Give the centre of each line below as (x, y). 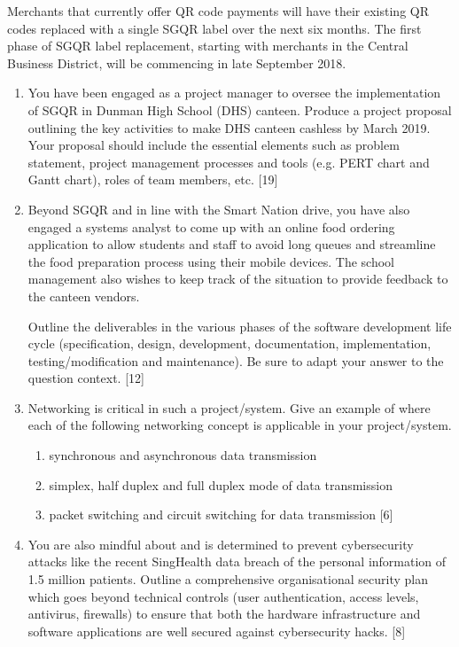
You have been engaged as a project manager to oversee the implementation (234, 93)
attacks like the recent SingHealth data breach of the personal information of (237, 561)
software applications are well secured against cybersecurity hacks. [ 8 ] (217, 631)
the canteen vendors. (84, 296)
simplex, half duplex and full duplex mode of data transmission (221, 484)
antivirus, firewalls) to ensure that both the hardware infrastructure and (224, 614)
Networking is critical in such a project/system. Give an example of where (229, 407)
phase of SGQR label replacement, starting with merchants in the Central (208, 46)
